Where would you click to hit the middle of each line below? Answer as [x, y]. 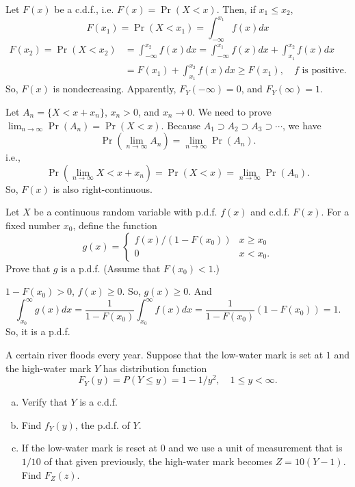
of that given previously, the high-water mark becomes [158, 461]
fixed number [33, 225]
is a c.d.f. [98, 402]
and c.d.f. [270, 212]
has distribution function [155, 368]
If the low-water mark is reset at [89, 448]
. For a [335, 212]
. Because [181, 125]
